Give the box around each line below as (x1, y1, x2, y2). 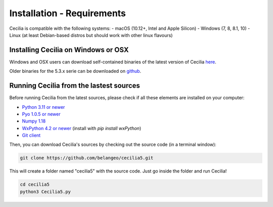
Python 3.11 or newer (22, 104, 65, 110)
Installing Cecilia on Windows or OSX (9, 46, 129, 54)
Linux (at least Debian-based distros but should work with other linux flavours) (9, 32, 173, 38)
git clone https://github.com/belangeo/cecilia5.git (20, 155, 154, 161)
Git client (22, 132, 41, 139)
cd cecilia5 (20, 182, 50, 187)
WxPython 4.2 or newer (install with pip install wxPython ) (22, 125, 142, 131)
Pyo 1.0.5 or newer (22, 111, 61, 117)
